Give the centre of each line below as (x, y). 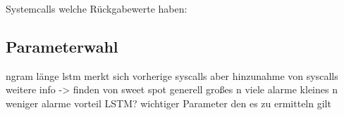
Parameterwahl (62, 46)
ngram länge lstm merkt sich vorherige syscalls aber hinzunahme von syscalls (172, 75)
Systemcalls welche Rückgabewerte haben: (97, 8)
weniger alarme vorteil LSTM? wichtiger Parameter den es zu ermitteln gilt (168, 103)
